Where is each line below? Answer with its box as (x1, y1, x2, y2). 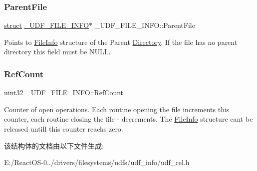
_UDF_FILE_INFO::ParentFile (94, 20, 195, 30)
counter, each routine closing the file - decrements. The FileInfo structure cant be (4, 114, 253, 124)
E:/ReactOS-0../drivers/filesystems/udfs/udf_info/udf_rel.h (4, 157, 190, 168)
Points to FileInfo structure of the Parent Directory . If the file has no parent (4, 36, 238, 47)
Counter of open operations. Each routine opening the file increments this (4, 104, 230, 114)
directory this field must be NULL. (4, 46, 111, 57)
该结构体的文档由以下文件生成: (4, 140, 104, 151)
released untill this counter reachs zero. (4, 124, 123, 134)
